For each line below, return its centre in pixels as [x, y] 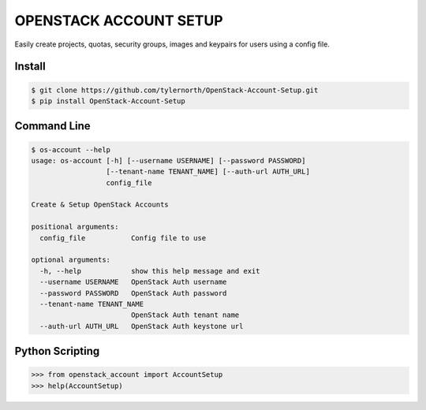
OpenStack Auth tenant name [185, 315]
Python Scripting [57, 351]
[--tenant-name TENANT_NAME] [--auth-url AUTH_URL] [208, 172]
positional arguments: [75, 227]
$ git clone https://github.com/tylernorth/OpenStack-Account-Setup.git [175, 90]
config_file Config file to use [123, 238]
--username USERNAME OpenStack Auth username [133, 282]
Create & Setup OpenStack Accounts [100, 205]
